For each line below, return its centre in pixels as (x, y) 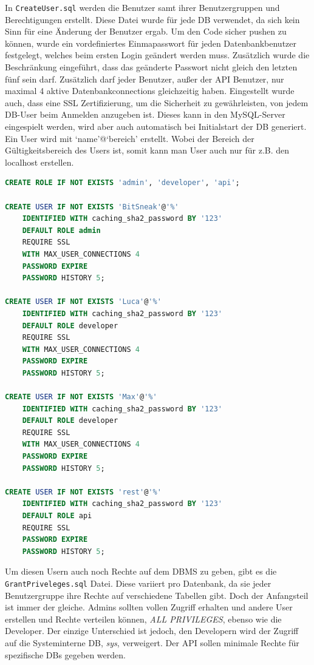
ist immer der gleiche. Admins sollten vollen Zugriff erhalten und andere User (149, 607)
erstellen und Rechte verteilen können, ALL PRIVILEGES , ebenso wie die (143, 619)
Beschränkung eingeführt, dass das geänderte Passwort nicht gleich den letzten (151, 67)
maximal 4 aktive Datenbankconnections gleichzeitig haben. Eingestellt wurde (150, 91)
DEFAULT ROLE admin (61, 230)
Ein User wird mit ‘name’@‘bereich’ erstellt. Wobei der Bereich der (130, 138)
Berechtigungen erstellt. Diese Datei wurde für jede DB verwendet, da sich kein (152, 19)
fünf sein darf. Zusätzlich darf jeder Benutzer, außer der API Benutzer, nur (145, 79)
